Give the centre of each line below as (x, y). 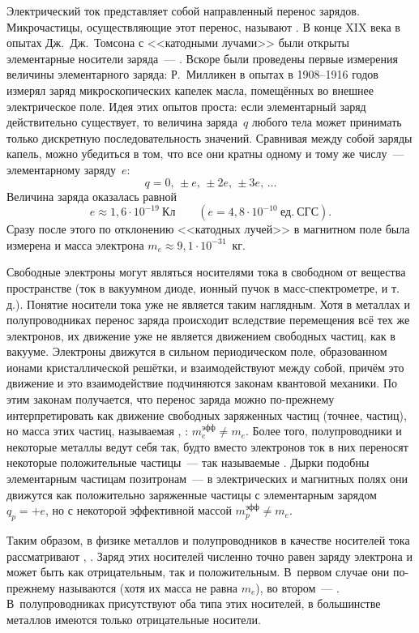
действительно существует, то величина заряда (122, 122)
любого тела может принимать (327, 122)
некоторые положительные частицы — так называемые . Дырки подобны (188, 462)
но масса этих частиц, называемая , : (98, 431)
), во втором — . (297, 587)
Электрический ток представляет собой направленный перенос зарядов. (183, 11)
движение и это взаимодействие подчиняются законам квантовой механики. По (202, 383)
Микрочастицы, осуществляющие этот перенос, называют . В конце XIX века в (203, 26)
